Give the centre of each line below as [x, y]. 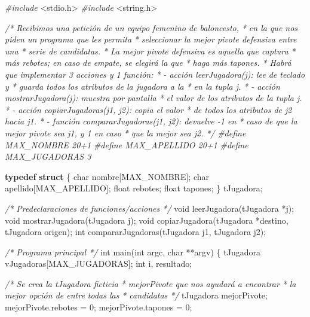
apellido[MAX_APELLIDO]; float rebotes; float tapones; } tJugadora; [134, 188]
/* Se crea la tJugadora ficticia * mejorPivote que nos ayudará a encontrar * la [151, 283]
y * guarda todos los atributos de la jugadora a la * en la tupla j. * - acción [142, 86]
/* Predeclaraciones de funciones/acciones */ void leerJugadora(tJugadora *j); [150, 208]
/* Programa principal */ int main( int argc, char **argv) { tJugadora [133, 252]
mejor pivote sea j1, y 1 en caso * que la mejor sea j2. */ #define [125, 132]
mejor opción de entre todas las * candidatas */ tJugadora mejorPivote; [136, 295]
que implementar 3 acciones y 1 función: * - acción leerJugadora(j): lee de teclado [155, 74]
